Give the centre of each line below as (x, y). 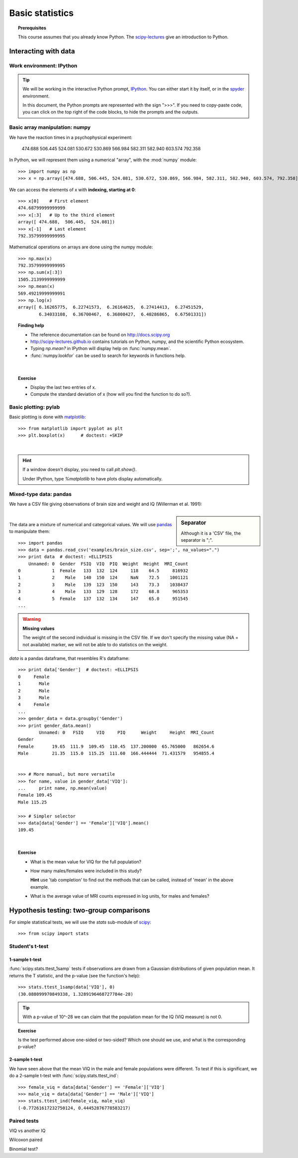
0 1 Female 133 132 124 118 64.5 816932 (103, 571)
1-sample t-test (25, 959)
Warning (32, 619)
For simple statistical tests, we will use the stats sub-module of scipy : (80, 922)
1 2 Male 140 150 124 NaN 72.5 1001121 (103, 578)
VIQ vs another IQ (27, 1131)
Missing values (38, 628)
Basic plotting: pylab (35, 407)
